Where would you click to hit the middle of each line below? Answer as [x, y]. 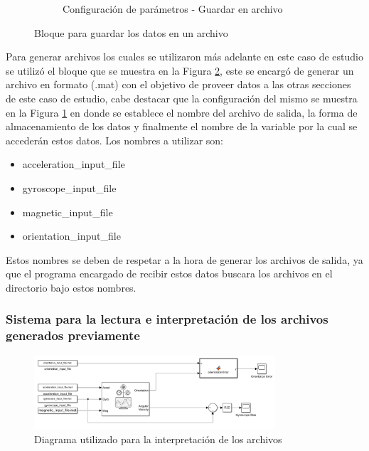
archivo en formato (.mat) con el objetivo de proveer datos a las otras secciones [178, 84]
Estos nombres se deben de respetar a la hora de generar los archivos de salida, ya [184, 259]
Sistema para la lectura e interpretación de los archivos [167, 319]
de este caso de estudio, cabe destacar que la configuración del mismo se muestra [182, 98]
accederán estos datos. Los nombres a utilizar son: [115, 140]
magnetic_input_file [68, 212]
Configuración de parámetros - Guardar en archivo [173, 9]
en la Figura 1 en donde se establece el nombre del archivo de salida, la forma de [182, 112]
